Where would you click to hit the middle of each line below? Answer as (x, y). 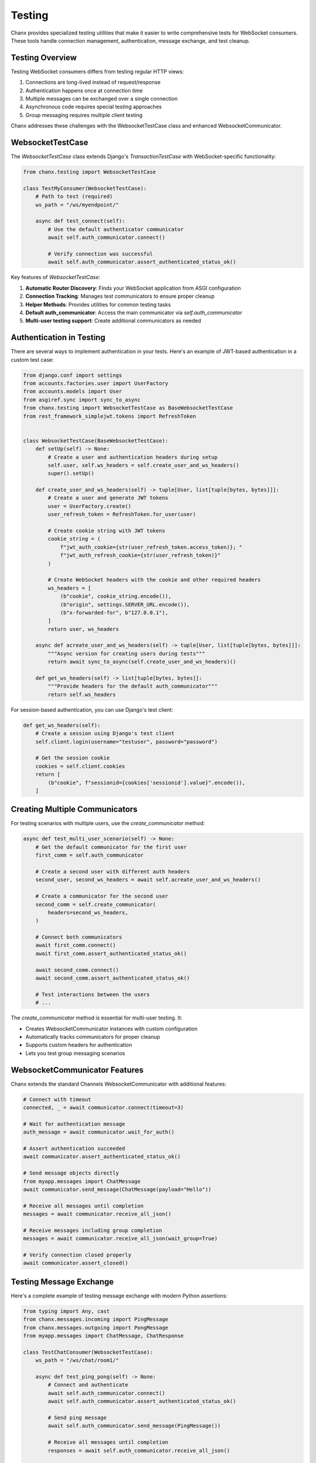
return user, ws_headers (83, 629)
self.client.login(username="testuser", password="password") (126, 741)
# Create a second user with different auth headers (113, 871)
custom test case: (32, 359)
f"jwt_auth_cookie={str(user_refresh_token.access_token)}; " (151, 547)
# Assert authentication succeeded (74, 1148)
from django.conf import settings (73, 375)
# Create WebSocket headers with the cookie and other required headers (154, 580)
